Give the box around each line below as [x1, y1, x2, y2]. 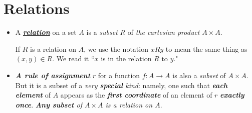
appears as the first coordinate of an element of [60, 90, 212, 100]
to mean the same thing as [165, 43, 247, 54]
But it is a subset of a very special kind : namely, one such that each [15, 80, 228, 90]
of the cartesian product [127, 27, 200, 37]
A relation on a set [15, 27, 77, 37]
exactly [220, 90, 244, 100]
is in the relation [101, 53, 152, 64]
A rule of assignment [15, 70, 91, 80]
